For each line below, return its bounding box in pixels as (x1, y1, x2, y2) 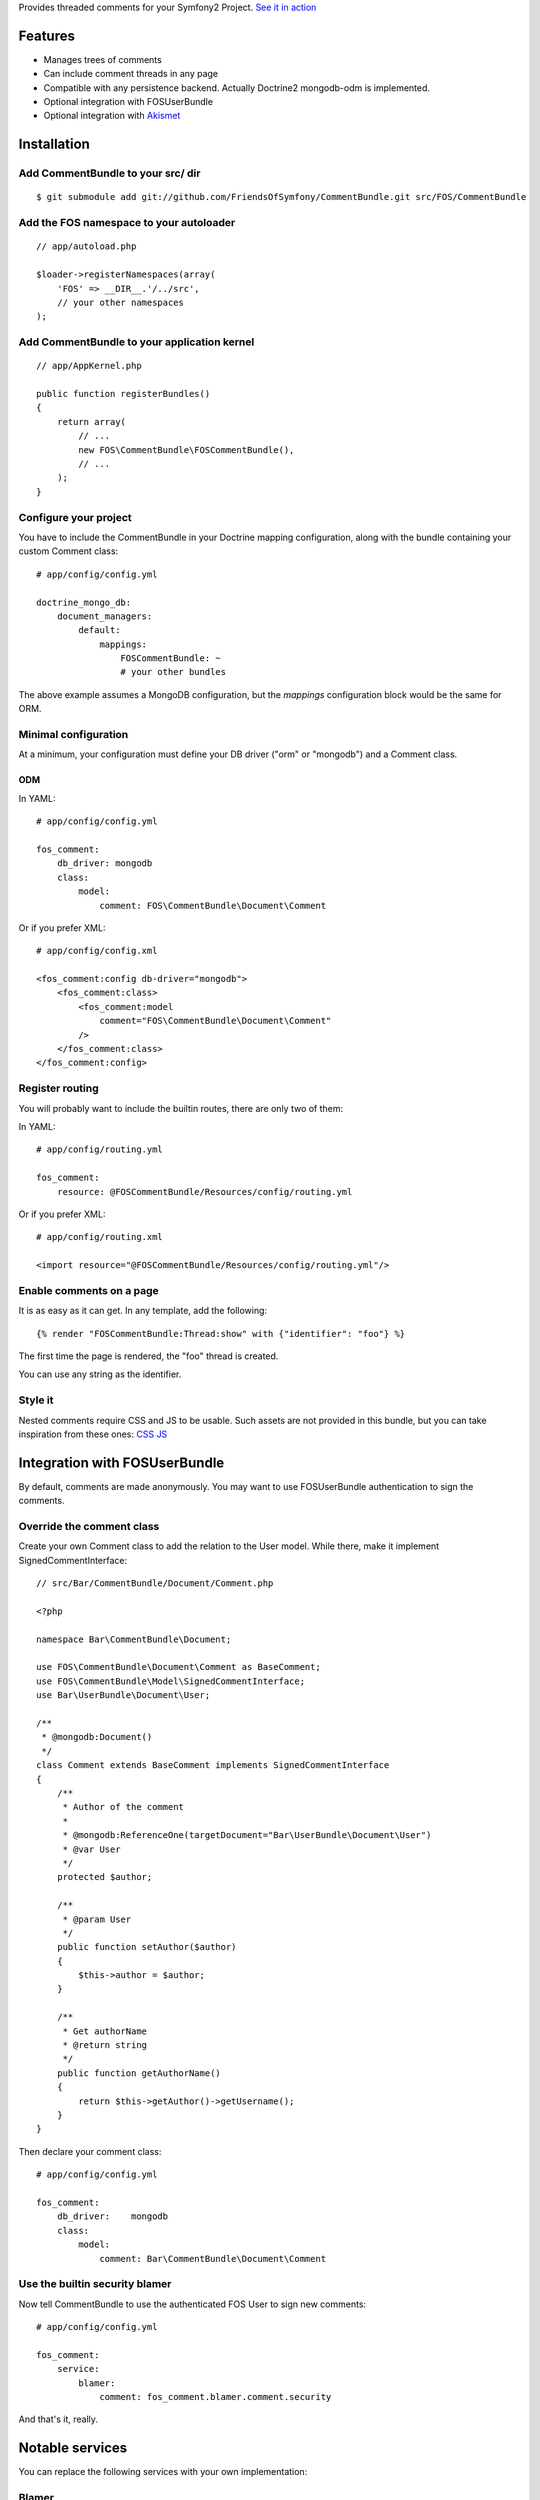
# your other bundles (120, 666, 227, 678)
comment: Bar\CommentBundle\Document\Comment (99, 2253, 327, 2264)
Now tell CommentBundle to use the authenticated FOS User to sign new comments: (18, 2298, 367, 2310)
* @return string (62, 2040, 148, 2051)
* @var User (62, 1843, 121, 1855)
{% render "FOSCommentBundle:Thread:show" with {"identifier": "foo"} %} (36, 1328, 406, 1339)
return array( (56, 416, 127, 427)
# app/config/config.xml (36, 945, 158, 957)
